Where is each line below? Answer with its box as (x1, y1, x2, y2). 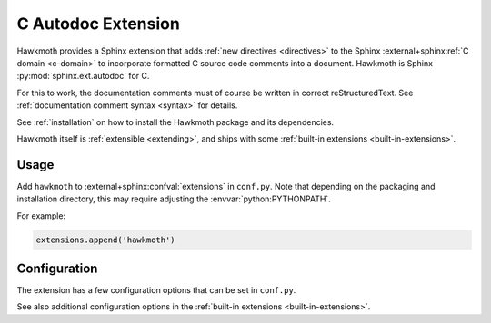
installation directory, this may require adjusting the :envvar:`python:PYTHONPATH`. (16, 193, 331, 204)
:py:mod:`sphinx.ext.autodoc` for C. (16, 71, 150, 82)
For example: (16, 210, 66, 221)
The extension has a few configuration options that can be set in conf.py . (16, 285, 296, 296)
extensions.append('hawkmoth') (35, 234, 176, 245)
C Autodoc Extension (16, 14, 181, 34)
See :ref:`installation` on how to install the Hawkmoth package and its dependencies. (16, 116, 335, 127)
